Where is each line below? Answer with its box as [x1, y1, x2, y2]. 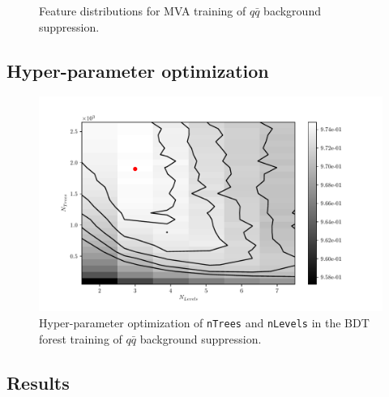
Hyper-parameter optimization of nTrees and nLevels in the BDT [39, 314, 370, 331]
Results [6, 369, 70, 395]
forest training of [39, 330, 122, 347]
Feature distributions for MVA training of [39, 2, 246, 19]
